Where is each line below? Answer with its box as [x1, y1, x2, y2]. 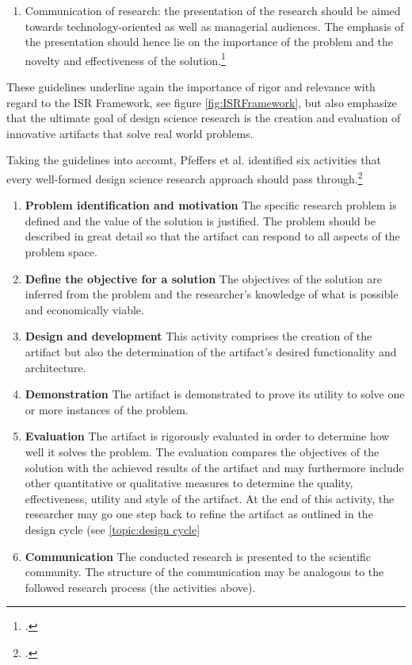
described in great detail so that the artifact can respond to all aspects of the [25, 228, 400, 244]
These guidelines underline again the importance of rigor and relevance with [6, 79, 376, 95]
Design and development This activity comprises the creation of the [25, 328, 372, 344]
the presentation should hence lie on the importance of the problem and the [25, 33, 394, 50]
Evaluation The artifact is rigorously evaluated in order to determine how [25, 428, 390, 444]
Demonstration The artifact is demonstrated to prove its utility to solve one [25, 386, 405, 402]
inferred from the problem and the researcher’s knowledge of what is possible [25, 286, 399, 302]
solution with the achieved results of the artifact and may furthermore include [25, 459, 404, 475]
